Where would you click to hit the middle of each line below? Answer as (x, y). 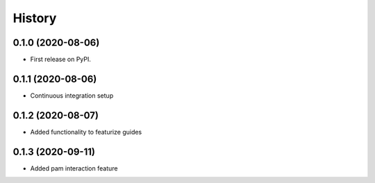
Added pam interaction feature (74, 168)
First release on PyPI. (61, 60)
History (35, 18)
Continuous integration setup (72, 95)
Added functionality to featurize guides (86, 132)
